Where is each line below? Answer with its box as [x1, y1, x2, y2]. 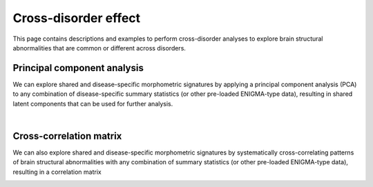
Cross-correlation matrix [12, 130, 122, 141]
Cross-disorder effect [12, 10, 141, 26]
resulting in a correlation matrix [12, 168, 102, 176]
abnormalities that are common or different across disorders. [12, 43, 186, 52]
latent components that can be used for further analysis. [12, 99, 173, 108]
